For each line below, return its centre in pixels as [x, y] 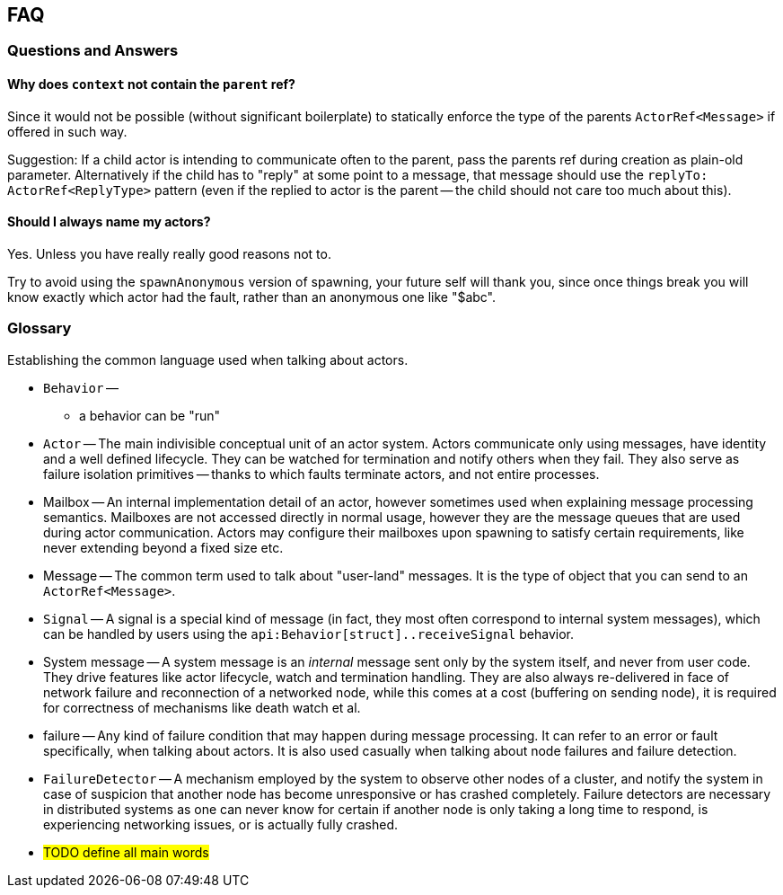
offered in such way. [67, 131]
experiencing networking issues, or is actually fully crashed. [221, 824]
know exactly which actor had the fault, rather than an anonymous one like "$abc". [252, 297]
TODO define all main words [126, 852]
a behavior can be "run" [150, 415]
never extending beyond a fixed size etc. [163, 547]
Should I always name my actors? [109, 222]
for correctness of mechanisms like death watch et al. [202, 707]
